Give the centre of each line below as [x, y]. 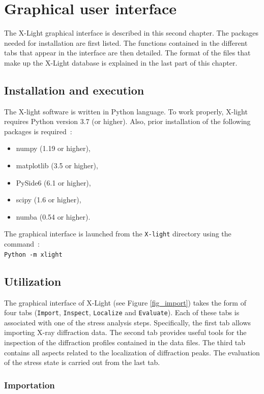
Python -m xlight [33, 254]
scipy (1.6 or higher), [49, 200]
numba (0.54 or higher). [53, 216]
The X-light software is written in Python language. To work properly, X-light [126, 111]
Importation [30, 385]
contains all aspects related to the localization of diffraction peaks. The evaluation [132, 352]
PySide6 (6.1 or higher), [53, 182]
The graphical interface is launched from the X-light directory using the [118, 234]
